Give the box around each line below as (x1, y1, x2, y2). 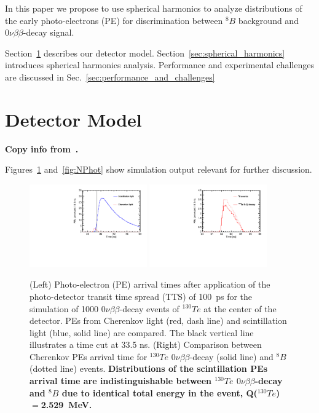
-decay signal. (23, 26, 74, 39)
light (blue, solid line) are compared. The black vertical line (30, 326, 254, 339)
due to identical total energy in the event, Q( (61, 386, 258, 399)
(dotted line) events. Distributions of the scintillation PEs (30, 362, 268, 375)
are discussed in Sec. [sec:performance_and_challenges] (5, 70, 215, 83)
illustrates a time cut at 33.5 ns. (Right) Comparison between (30, 338, 262, 351)
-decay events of (119, 302, 179, 315)
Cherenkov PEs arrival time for (30, 350, 148, 363)
